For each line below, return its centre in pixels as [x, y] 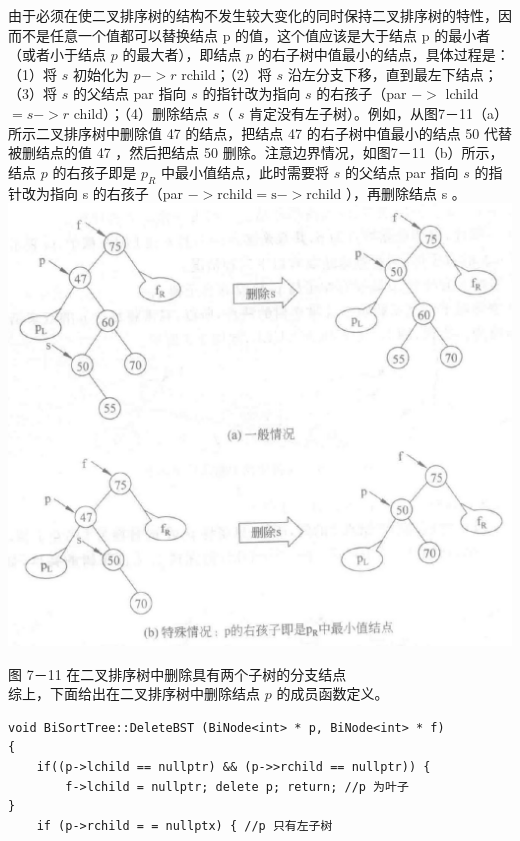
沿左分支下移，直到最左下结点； [392, 73]
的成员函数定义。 [332, 693]
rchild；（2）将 [226, 73]
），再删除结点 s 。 [406, 192]
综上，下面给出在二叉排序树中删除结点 [134, 693]
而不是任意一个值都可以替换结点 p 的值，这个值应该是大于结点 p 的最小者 [249, 34]
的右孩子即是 [94, 171]
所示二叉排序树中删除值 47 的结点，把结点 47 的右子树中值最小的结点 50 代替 [260, 132]
